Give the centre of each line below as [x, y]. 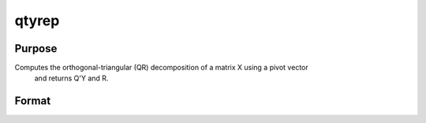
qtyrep [37, 20]
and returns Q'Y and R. [71, 78]
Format [33, 101]
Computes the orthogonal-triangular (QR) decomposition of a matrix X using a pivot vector [161, 68]
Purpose [36, 48]
